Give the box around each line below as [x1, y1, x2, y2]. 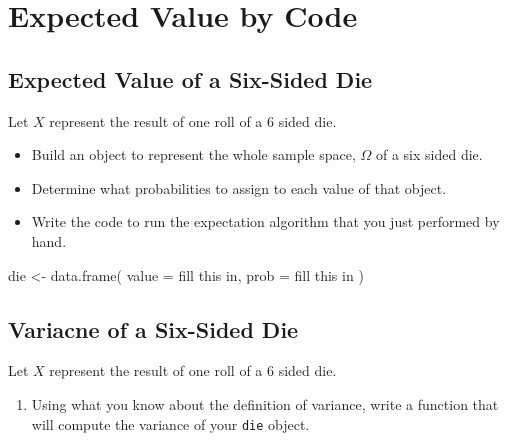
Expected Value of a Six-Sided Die [8, 63, 373, 94]
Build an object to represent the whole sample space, [31, 144, 356, 165]
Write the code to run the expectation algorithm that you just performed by [31, 211, 500, 232]
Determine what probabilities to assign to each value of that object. [31, 177, 447, 198]
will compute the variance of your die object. [31, 413, 310, 434]
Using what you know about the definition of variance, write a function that [31, 393, 499, 414]
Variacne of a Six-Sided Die [8, 313, 299, 344]
